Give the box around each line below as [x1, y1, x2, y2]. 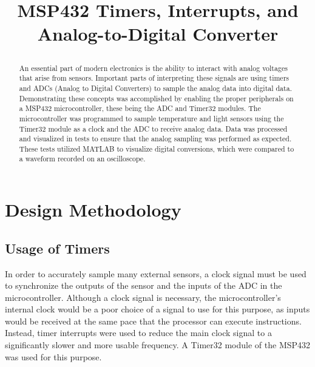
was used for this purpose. [5, 350, 102, 363]
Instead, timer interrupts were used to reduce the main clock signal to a [5, 326, 272, 339]
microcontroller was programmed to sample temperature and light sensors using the [19, 113, 284, 123]
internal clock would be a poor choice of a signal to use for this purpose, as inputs [5, 303, 310, 315]
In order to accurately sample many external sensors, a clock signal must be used [5, 267, 307, 280]
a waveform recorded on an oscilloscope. [19, 153, 146, 164]
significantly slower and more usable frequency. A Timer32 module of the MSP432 [5, 338, 311, 351]
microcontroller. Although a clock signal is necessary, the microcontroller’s [5, 291, 281, 303]
